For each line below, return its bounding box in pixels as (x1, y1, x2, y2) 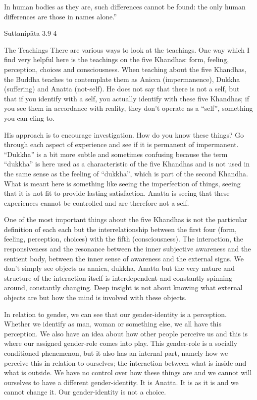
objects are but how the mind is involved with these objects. (4, 292, 187, 303)
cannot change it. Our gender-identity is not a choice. (4, 387, 166, 397)
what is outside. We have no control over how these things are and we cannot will (4, 367, 252, 378)
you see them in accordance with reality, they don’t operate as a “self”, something (4, 103, 253, 113)
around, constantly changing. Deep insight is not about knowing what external (4, 282, 243, 293)
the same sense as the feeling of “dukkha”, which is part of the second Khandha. (4, 168, 248, 178)
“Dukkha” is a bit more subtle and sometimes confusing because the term (4, 149, 228, 159)
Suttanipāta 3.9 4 (4, 28, 57, 38)
